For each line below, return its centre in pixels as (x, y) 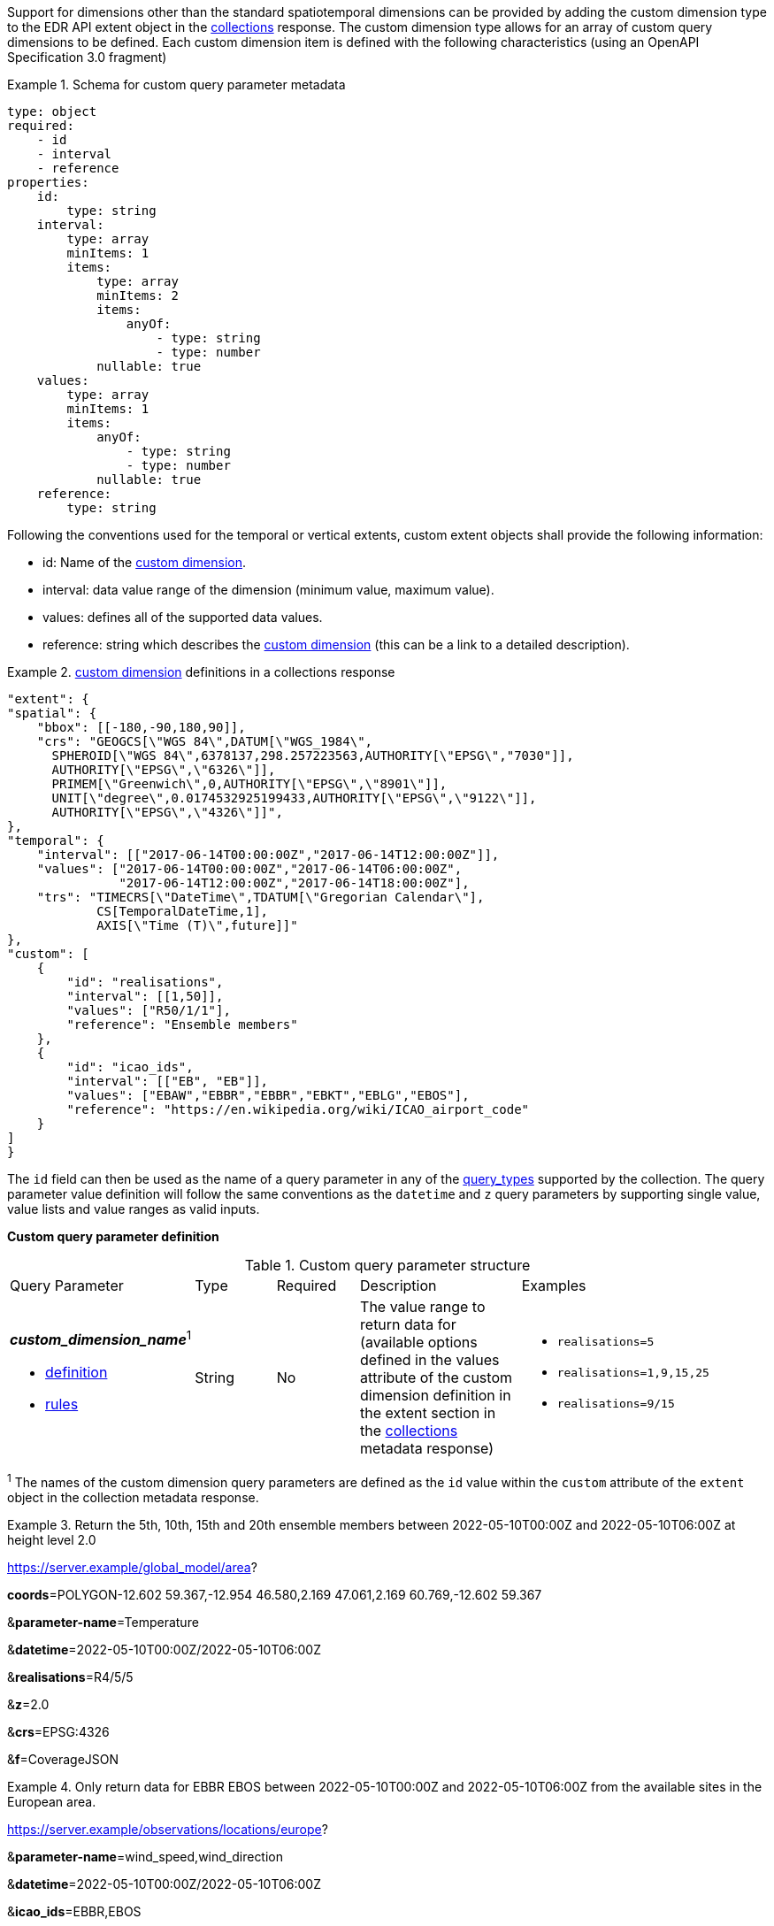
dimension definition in (436, 1395)
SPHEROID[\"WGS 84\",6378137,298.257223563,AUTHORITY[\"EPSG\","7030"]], (313, 756)
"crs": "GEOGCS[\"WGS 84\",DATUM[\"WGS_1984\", (205, 741)
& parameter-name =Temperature (103, 1622)
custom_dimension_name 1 (101, 1339)
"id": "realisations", (145, 982)
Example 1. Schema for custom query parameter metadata (176, 84)
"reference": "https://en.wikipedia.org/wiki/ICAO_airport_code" (298, 1109)
